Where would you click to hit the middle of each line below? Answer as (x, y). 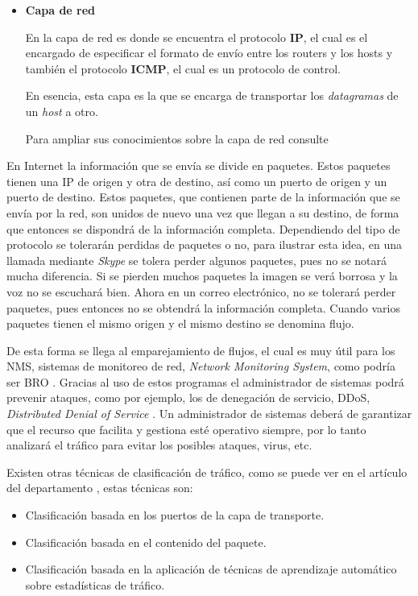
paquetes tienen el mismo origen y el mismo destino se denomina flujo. (180, 323)
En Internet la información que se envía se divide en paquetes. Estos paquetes (199, 166)
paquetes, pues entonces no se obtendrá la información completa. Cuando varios (203, 307)
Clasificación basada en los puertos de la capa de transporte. (175, 515)
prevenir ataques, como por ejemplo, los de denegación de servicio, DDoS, (188, 397)
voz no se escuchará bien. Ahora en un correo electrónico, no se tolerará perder (201, 291)
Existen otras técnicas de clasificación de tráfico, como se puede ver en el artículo (207, 472)
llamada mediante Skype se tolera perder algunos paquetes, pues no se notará (197, 260)
